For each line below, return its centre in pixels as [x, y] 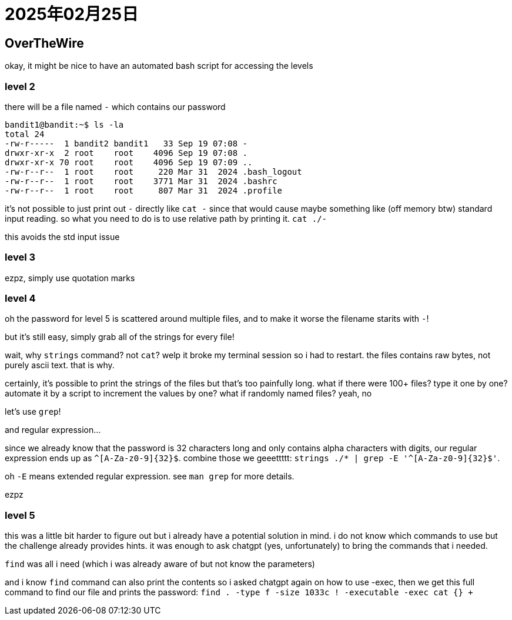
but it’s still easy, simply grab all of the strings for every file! [120, 337]
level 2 [20, 86]
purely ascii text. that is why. [60, 365]
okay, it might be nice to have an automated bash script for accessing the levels [159, 66]
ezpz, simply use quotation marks [70, 278]
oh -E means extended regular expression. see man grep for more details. [150, 476]
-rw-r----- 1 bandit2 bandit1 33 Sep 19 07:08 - [126, 143]
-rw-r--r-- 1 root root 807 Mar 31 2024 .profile [144, 190]
